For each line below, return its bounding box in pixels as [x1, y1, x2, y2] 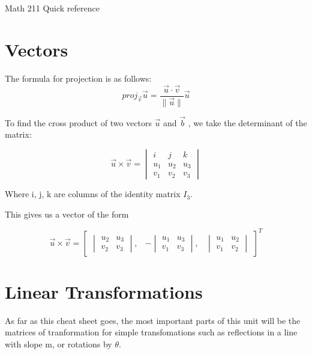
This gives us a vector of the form [5, 207, 129, 220]
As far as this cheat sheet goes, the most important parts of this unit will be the [5, 314, 301, 326]
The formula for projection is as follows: [5, 72, 152, 84]
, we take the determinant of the [188, 116, 307, 129]
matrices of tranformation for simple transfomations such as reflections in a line [5, 326, 298, 338]
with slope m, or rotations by [5, 338, 112, 350]
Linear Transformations [5, 279, 203, 304]
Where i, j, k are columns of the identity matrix [5, 188, 181, 200]
